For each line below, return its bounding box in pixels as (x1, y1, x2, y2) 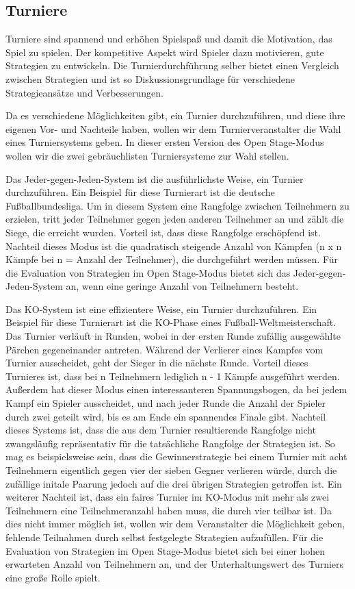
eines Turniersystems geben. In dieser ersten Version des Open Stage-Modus (5, 135, 324, 149)
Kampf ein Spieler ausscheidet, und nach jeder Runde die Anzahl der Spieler (5, 396, 326, 410)
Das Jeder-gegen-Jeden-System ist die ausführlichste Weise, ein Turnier (5, 171, 304, 186)
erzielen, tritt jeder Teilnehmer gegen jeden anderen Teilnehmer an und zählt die (5, 212, 344, 226)
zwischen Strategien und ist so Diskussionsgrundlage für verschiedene (5, 71, 295, 86)
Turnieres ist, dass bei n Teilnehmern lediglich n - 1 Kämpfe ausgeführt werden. (5, 368, 340, 383)
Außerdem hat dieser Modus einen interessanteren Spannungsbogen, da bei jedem (5, 382, 347, 397)
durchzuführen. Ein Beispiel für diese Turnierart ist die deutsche (5, 185, 275, 199)
